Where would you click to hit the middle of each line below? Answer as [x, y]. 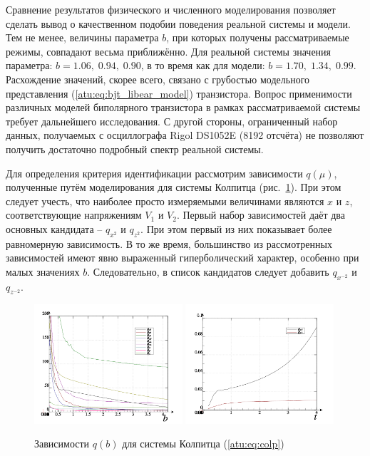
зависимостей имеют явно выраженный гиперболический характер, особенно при [183, 258]
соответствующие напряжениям [74, 215]
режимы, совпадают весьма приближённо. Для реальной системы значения [169, 51]
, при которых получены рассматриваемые [258, 37]
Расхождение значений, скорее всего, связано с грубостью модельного [158, 79]
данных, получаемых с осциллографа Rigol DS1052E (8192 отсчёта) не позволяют [185, 135]
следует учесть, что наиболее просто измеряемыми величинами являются [165, 201]
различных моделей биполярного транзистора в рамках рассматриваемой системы [183, 107]
